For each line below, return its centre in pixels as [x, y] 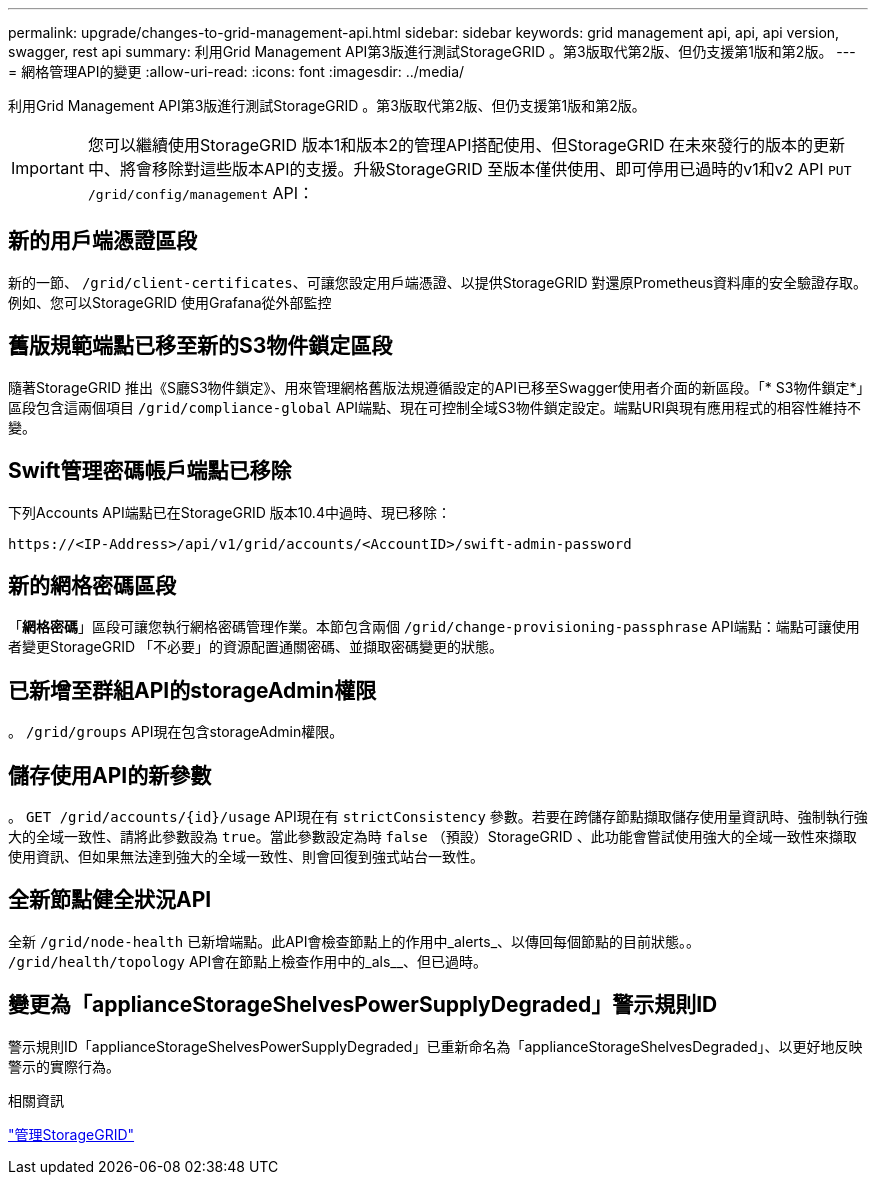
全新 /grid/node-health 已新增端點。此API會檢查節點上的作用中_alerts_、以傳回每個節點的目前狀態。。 [354, 941]
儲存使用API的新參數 [110, 775]
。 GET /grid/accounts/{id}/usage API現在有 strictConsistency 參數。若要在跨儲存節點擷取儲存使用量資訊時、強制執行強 [438, 817]
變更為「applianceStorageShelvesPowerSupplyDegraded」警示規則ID [363, 1005]
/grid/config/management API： [201, 193]
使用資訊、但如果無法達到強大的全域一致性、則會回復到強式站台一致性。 [246, 857]
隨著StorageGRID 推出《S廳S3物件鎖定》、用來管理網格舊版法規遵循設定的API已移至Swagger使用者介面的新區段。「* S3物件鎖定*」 [436, 387]
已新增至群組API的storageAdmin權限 [192, 690]
